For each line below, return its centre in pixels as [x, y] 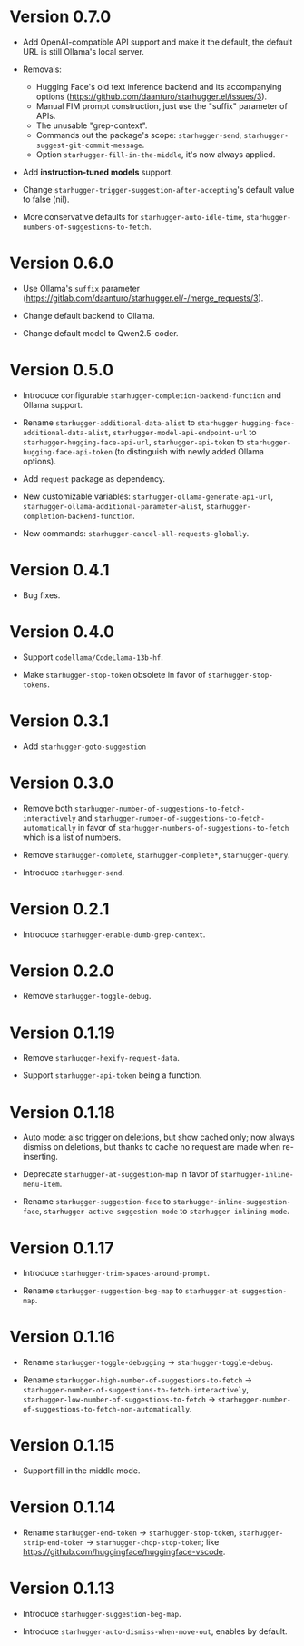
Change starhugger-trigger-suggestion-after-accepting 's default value [158, 189]
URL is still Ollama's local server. [83, 51]
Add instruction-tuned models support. [98, 172]
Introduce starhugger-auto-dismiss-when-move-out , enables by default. [155, 1631]
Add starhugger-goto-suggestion [84, 746]
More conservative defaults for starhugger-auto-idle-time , [133, 216]
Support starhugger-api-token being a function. [112, 1075]
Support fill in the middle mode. [81, 1471]
